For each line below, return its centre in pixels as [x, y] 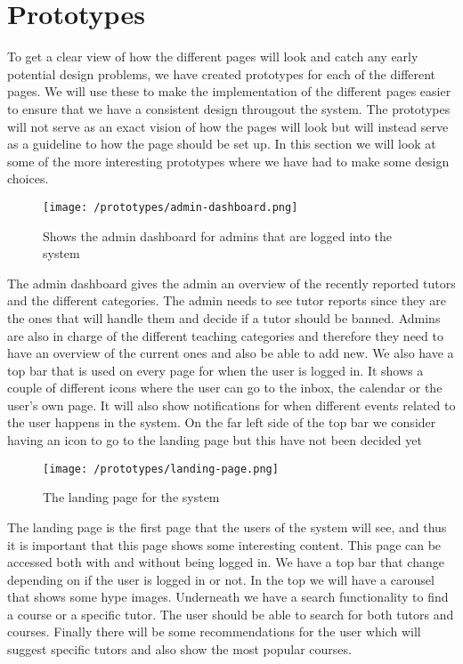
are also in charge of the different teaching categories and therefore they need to [225, 335]
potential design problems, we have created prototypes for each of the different [222, 73]
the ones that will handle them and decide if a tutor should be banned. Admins [224, 317]
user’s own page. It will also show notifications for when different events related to [231, 405]
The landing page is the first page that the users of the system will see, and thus [227, 526]
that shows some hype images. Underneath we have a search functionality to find [228, 597]
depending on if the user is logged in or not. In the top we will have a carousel [221, 579]
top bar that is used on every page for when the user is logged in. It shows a [215, 370]
